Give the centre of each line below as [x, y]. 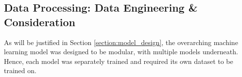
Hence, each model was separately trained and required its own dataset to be [119, 61]
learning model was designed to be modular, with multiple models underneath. [121, 52]
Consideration [40, 22]
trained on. [20, 70]
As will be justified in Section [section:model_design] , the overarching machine [121, 42]
